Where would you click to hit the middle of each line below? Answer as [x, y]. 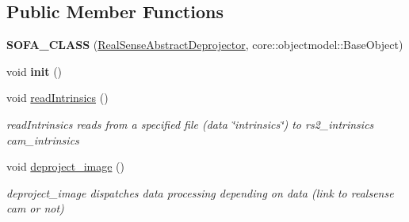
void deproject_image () [66, 166]
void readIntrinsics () [57, 98]
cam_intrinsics [43, 139]
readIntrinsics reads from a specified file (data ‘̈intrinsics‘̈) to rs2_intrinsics [190, 124]
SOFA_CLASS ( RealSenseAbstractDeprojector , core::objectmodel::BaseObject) [205, 45]
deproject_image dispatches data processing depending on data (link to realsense [200, 192]
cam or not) [35, 208]
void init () [34, 71]
